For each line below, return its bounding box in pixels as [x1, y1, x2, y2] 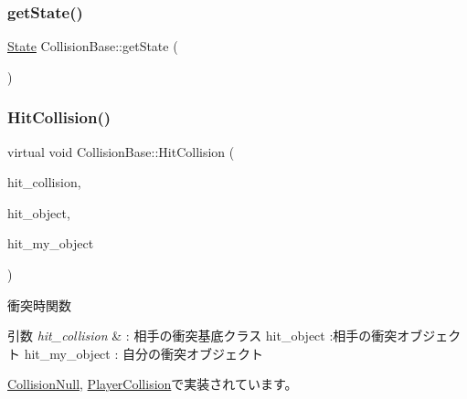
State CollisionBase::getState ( [7, 37, 178, 56]
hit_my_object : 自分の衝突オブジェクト [24, 343, 263, 362]
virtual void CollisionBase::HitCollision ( [7, 142, 235, 161]
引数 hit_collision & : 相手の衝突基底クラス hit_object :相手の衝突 [7, 326, 398, 345]
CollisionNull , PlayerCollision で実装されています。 [7, 374, 298, 394]
